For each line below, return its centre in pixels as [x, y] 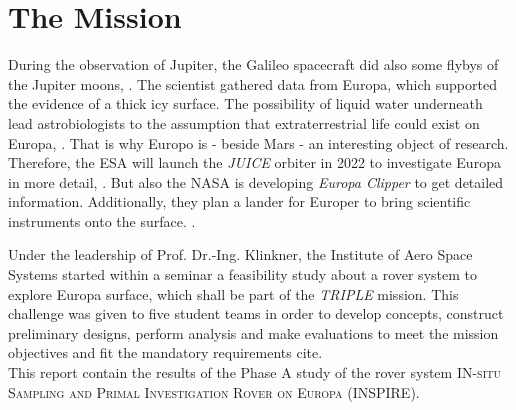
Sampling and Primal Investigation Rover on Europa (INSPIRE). [214, 391]
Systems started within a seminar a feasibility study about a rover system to [242, 274]
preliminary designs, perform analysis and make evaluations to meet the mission [253, 332]
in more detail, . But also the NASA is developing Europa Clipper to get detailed [256, 181]
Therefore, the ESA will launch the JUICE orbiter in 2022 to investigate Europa [254, 162]
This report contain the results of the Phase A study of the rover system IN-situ [255, 372]
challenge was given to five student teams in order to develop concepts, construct [256, 313]
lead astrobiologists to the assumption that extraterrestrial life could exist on [244, 122]
